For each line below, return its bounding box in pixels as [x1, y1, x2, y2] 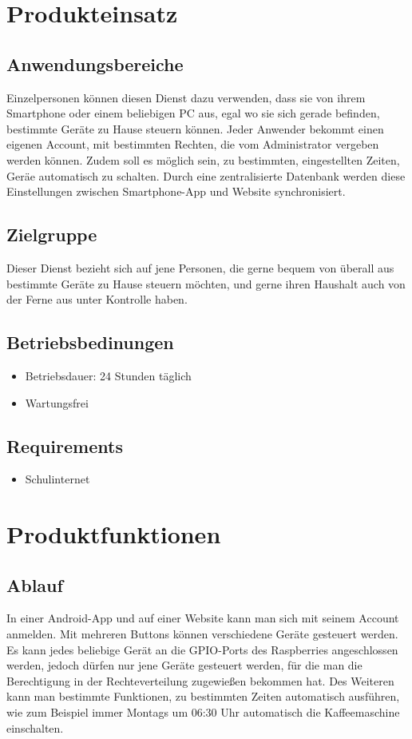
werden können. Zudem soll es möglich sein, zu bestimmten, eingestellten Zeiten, [6, 151, 400, 168]
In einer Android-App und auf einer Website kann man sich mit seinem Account [6, 610, 399, 626]
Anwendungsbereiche [6, 51, 184, 76]
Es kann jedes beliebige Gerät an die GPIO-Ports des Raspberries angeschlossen [6, 641, 398, 658]
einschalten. [6, 719, 64, 736]
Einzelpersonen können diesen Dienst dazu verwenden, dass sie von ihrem [6, 89, 366, 105]
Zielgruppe [6, 222, 97, 247]
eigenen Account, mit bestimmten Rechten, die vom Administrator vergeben [6, 136, 379, 153]
